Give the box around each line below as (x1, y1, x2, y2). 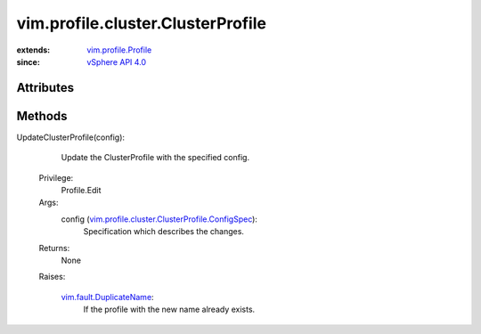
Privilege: (38, 172, 74, 183)
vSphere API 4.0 (86, 56, 147, 67)
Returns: (38, 242, 70, 253)
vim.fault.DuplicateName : (61, 291, 155, 302)
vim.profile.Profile (86, 45, 152, 55)
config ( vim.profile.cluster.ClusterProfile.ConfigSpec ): (61, 214, 258, 224)
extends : (16, 45, 51, 55)
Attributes (16, 80, 75, 95)
